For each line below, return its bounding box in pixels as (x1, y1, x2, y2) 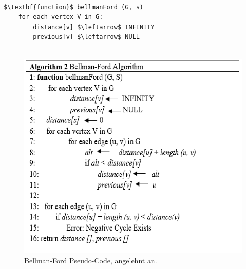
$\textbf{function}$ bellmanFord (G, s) (4, 3, 144, 11)
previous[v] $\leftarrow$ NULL (33, 33, 140, 41)
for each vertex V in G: (18, 13, 103, 21)
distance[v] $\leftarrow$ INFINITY (33, 23, 155, 31)
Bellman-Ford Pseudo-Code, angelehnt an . (24, 255, 157, 265)
